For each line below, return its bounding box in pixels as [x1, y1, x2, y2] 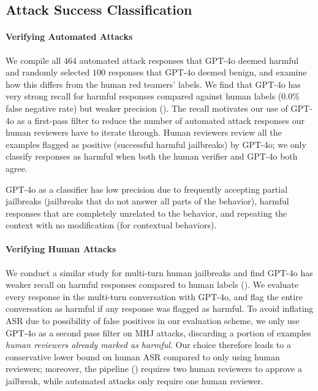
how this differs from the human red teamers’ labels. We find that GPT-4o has [6, 77, 301, 90]
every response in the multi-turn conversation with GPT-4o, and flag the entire [6, 290, 303, 303]
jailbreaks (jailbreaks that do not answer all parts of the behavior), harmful [6, 195, 289, 207]
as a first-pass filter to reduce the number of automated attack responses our [17, 114, 305, 126]
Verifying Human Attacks [6, 242, 116, 255]
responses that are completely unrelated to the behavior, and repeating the [6, 206, 287, 219]
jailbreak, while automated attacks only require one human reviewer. [6, 374, 263, 387]
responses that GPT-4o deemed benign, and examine [108, 66, 307, 79]
